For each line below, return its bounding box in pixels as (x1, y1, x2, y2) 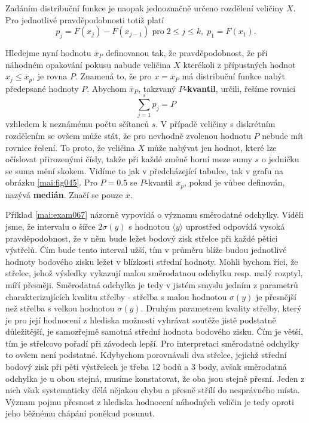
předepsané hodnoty (5, 82, 79, 94)
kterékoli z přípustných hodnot (183, 58, 296, 70)
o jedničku (261, 153, 299, 165)
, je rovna (32, 70, 68, 82)
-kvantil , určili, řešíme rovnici (183, 82, 296, 94)
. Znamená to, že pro (75, 70, 152, 82)
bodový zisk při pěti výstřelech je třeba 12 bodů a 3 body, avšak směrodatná (5, 360, 287, 373)
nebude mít (262, 129, 304, 141)
